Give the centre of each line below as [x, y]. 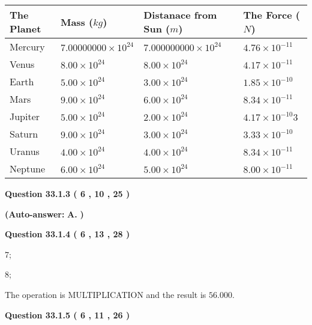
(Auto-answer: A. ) [44, 214]
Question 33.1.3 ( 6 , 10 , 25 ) [67, 193]
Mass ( [77, 22]
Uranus [25, 151]
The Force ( [271, 15]
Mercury [27, 47]
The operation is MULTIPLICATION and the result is [106, 294]
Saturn [24, 134]
